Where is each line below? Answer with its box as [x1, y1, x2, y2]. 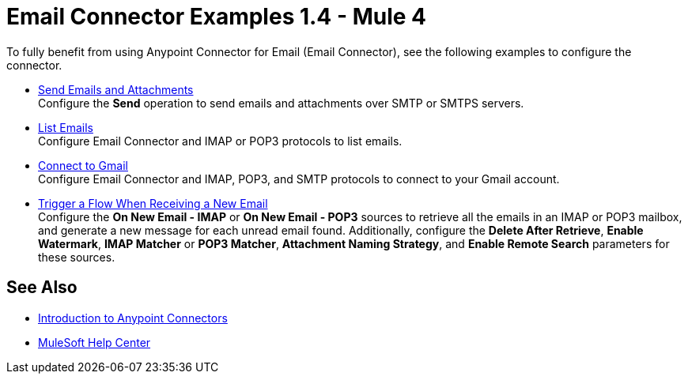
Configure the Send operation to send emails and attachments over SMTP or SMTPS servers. [38, 96, 524, 110]
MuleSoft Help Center [38, 335, 151, 349]
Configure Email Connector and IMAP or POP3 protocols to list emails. [38, 134, 403, 148]
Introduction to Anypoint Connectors [38, 310, 228, 325]
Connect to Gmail [38, 158, 128, 172]
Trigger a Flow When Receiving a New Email [38, 196, 268, 210]
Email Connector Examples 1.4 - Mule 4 [6, 3, 427, 30]
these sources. [38, 250, 115, 264]
